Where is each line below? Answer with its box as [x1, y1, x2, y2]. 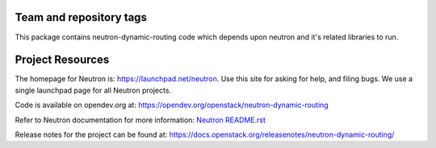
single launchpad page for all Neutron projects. [15, 85, 172, 95]
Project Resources [15, 53, 110, 67]
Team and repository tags [15, 10, 147, 24]
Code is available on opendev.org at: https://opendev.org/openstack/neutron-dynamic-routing [15, 101, 329, 110]
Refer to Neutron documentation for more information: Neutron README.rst [15, 115, 266, 125]
